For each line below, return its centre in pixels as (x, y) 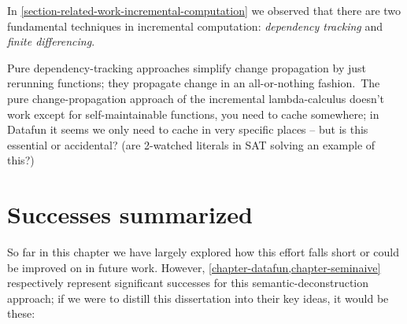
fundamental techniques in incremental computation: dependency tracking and (195, 26)
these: (21, 313)
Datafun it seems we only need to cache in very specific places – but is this (188, 129)
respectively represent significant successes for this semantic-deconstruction (188, 283)
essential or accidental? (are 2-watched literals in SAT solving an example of (191, 144)
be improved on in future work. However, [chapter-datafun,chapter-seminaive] (194, 267)
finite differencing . (51, 41)
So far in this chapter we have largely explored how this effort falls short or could (203, 252)
